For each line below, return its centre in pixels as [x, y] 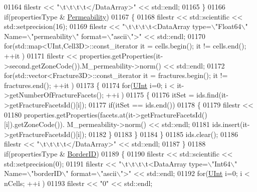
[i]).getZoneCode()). [34, 124]
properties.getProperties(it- [121, 55]
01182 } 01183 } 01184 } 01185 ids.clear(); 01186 [163, 134]
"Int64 [221, 163]
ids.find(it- [212, 95]
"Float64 [228, 26]
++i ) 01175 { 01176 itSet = [150, 95]
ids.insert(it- [231, 124]
